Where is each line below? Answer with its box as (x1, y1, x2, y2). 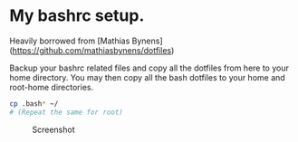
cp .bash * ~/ (9, 99, 59, 109)
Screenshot (32, 124, 75, 135)
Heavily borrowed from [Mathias (9, 35, 130, 46)
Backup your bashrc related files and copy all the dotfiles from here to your (9, 62, 290, 73)
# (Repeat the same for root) (9, 108, 124, 117)
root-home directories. (9, 81, 93, 92)
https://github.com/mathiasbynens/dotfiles (12, 44, 172, 55)
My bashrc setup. (9, 5, 145, 26)
